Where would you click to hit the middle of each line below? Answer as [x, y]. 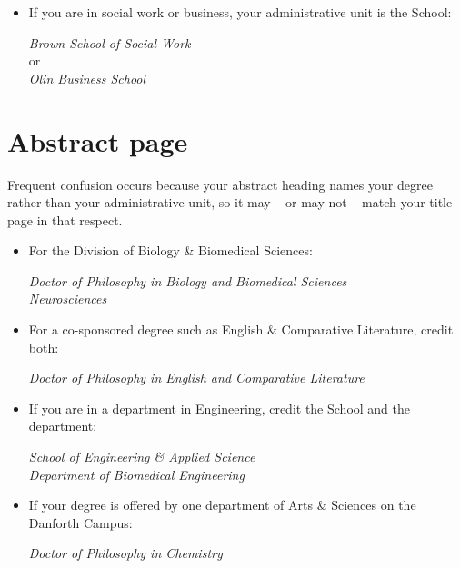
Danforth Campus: [80, 522]
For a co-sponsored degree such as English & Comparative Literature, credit [241, 329]
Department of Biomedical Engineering [136, 474]
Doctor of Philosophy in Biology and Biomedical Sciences [188, 280]
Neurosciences [68, 299]
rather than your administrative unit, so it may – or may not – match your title [230, 202]
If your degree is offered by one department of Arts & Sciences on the [222, 505]
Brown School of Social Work [110, 42]
